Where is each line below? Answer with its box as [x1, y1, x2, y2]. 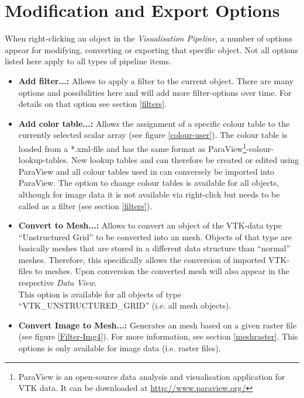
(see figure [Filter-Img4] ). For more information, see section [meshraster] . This [18, 330, 298, 342]
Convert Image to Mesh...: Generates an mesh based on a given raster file [18, 319, 297, 331]
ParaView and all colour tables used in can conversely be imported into [18, 165, 275, 177]
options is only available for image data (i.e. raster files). [18, 342, 221, 354]
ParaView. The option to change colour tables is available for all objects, [18, 176, 279, 189]
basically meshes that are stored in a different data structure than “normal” [18, 242, 291, 254]
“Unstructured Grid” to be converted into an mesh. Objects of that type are [18, 230, 292, 243]
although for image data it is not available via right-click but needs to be [18, 188, 280, 200]
